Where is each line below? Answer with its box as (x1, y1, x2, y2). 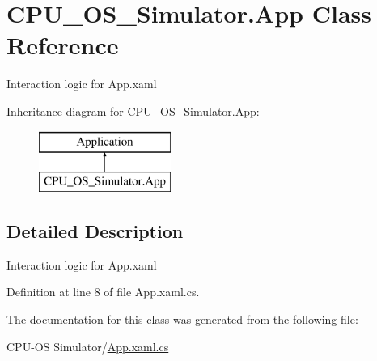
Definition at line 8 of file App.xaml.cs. (6, 283, 200, 300)
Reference (6, 28, 119, 62)
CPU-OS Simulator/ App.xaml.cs (6, 338, 169, 355)
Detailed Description (6, 219, 184, 244)
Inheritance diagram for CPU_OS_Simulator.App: (6, 102, 260, 119)
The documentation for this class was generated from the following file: (6, 311, 358, 328)
